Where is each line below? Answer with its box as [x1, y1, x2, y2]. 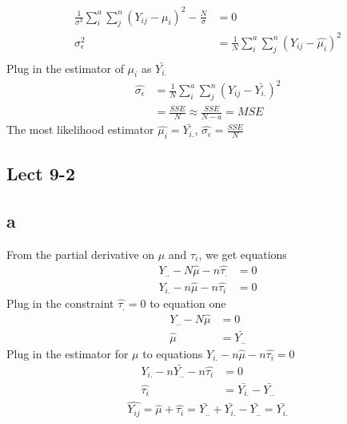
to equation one [150, 294, 226, 311]
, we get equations [198, 245, 287, 262]
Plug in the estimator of [6, 59, 124, 76]
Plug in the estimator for [6, 345, 129, 361]
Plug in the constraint [6, 294, 114, 311]
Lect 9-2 [6, 161, 75, 186]
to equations [142, 345, 203, 361]
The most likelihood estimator [6, 121, 154, 138]
